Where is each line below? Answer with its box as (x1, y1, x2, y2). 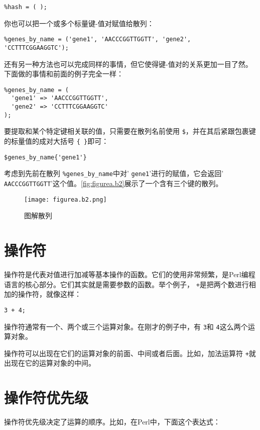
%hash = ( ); (4, 4, 47, 11)
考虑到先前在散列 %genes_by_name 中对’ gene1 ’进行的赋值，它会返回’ (4, 168, 224, 179)
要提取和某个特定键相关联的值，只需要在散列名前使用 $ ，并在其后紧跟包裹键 (4, 126, 256, 136)
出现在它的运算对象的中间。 (4, 358, 95, 368)
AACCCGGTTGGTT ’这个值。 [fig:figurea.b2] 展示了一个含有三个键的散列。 (4, 178, 223, 188)
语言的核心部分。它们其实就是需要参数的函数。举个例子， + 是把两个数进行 (4, 279, 249, 289)
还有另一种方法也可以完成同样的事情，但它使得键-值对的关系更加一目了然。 (4, 58, 252, 69)
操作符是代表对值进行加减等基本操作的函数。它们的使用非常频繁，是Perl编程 (4, 269, 255, 280)
